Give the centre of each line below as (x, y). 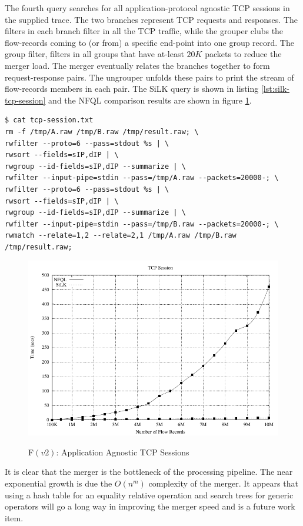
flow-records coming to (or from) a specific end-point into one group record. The (149, 42)
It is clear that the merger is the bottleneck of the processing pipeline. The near (149, 472)
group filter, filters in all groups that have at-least (94, 54)
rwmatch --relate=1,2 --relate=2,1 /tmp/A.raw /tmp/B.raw (121, 236)
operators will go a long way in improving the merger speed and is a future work (150, 506)
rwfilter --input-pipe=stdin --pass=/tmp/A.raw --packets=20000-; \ (142, 178)
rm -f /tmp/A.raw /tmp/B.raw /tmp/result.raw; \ (102, 131)
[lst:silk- (275, 89)
